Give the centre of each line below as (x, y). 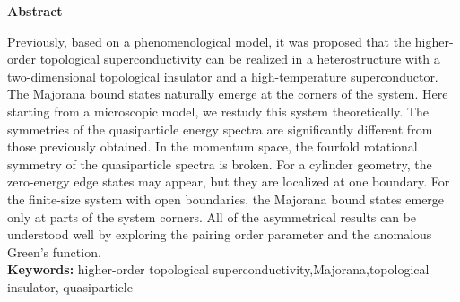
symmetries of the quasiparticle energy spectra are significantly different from (220, 129)
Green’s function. (54, 251)
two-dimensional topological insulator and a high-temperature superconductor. (223, 76)
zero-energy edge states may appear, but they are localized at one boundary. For (229, 181)
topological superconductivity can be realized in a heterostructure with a (240, 59)
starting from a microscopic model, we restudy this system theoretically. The (218, 111)
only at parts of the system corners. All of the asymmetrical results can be (212, 216)
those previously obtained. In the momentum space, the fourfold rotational (213, 147)
